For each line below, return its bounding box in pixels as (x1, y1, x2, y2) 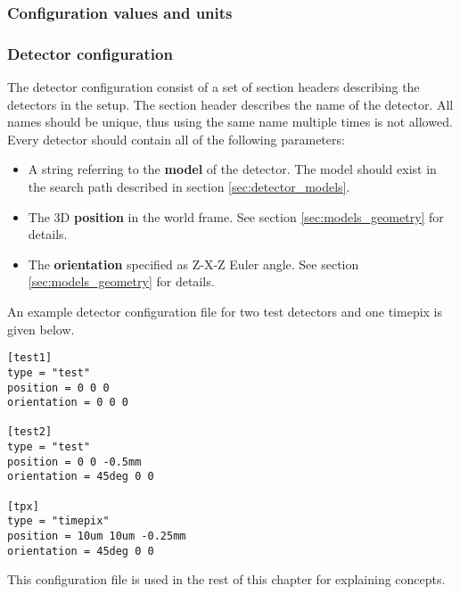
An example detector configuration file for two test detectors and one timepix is (7, 302, 443, 320)
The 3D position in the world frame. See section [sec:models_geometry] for (28, 207, 444, 226)
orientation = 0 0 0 (7, 396, 129, 409)
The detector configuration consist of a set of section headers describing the (7, 78, 420, 96)
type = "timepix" (7, 515, 110, 528)
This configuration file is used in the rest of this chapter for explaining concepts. (7, 570, 446, 589)
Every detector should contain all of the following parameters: (7, 129, 345, 148)
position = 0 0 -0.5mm (7, 455, 142, 468)
